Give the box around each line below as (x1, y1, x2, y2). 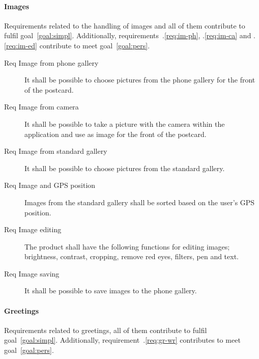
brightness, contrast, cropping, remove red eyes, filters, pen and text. (24, 251, 239, 262)
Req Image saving (4, 268, 60, 279)
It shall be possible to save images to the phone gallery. (24, 285, 197, 296)
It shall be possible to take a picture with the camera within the (24, 118, 225, 129)
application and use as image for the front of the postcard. (24, 128, 207, 139)
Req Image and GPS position (4, 180, 96, 190)
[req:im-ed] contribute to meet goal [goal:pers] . (4, 40, 150, 50)
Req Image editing (4, 224, 62, 235)
